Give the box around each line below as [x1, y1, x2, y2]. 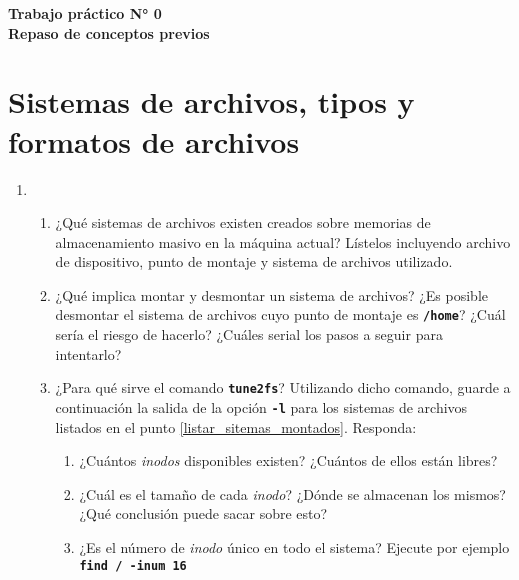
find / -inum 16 [79, 558, 187, 573]
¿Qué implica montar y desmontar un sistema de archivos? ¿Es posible [55, 284, 488, 305]
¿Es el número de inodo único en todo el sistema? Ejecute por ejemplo [79, 537, 510, 557]
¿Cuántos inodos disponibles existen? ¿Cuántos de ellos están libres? [79, 450, 498, 471]
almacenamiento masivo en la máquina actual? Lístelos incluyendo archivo [55, 231, 511, 252]
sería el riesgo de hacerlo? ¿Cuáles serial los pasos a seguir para [55, 324, 443, 345]
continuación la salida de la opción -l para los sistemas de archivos [55, 396, 468, 417]
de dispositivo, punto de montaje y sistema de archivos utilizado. [55, 251, 453, 272]
